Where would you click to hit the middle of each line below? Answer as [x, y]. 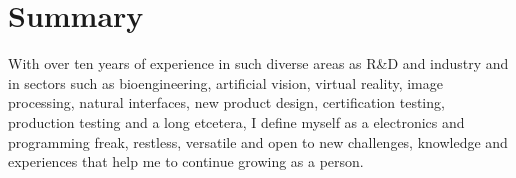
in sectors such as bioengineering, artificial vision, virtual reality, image [225, 82]
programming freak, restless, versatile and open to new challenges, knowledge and [258, 141]
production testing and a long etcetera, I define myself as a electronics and [236, 121]
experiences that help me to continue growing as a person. [186, 161]
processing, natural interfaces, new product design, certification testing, [226, 102]
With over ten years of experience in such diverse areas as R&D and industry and [258, 63]
